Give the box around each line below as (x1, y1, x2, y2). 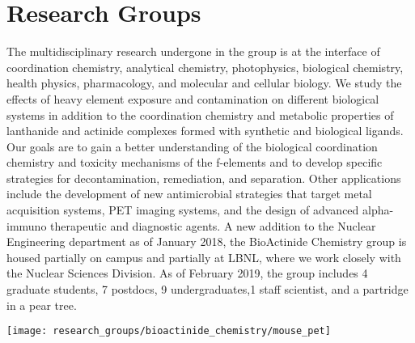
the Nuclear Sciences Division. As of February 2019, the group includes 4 (6, 265, 368, 282)
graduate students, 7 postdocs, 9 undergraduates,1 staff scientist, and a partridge (6, 281, 409, 298)
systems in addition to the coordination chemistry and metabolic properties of (6, 106, 394, 123)
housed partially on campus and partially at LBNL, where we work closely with (6, 248, 401, 265)
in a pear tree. (6, 296, 77, 313)
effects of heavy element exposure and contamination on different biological (6, 90, 379, 107)
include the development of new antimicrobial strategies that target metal (6, 185, 372, 202)
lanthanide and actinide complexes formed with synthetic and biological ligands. (6, 122, 404, 139)
